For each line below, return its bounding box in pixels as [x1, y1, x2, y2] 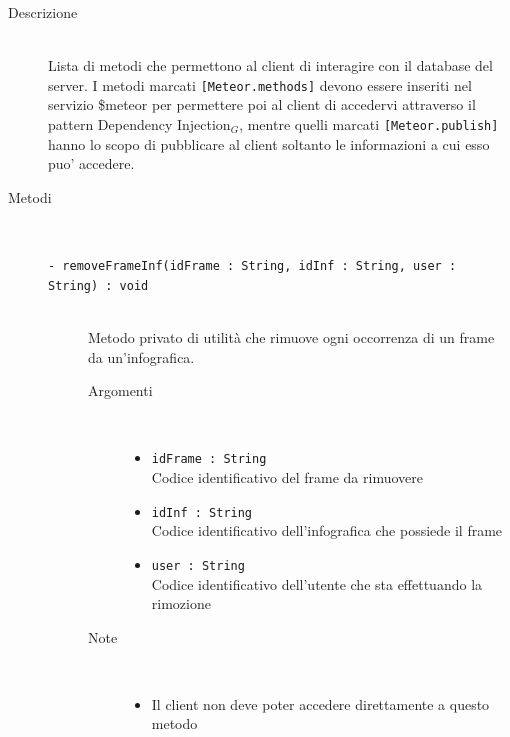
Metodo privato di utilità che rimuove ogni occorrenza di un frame [88, 326, 495, 347]
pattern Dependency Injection [48, 114, 231, 135]
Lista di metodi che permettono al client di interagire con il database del [48, 55, 493, 76]
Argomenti [88, 380, 153, 401]
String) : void [48, 278, 149, 293]
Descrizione [8, 2, 78, 22]
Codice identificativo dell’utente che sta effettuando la [151, 573, 483, 594]
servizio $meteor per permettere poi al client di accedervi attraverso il [48, 94, 476, 115]
